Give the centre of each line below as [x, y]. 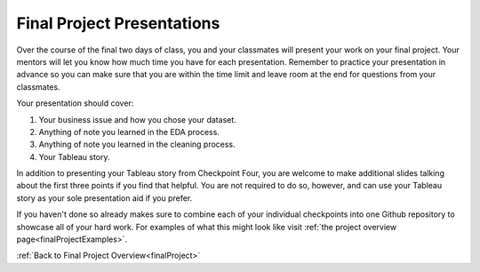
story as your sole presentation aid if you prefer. [104, 198]
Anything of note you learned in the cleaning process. [137, 144]
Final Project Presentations [118, 23]
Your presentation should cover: [75, 103]
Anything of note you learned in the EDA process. [129, 132]
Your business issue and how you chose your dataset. [138, 119]
